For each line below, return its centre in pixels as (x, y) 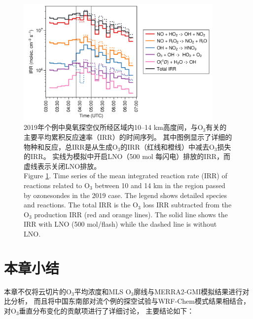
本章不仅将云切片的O (38, 291)
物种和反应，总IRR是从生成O (71, 146)
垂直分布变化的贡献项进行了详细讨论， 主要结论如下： (107, 310)
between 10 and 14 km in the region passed (160, 185)
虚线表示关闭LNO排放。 (62, 166)
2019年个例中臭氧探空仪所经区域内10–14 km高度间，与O (113, 127)
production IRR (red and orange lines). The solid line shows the (131, 214)
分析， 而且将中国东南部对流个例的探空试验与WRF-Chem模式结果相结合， (130, 301)
